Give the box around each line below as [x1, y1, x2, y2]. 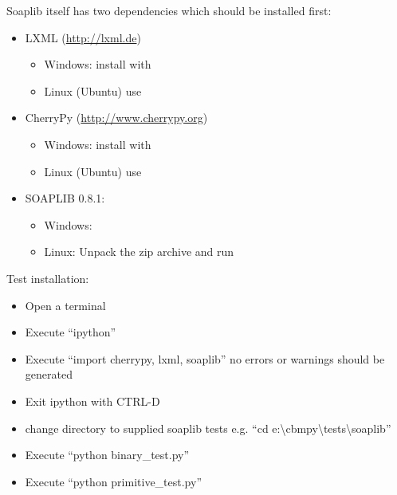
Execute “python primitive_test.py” [25, 473, 202, 489]
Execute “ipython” [25, 324, 116, 340]
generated [25, 366, 73, 383]
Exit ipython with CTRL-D [25, 392, 160, 409]
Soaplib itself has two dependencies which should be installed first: [6, 2, 332, 18]
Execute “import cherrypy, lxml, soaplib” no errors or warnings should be [25, 350, 385, 367]
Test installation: [6, 269, 89, 286]
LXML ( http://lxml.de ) [25, 29, 141, 45]
